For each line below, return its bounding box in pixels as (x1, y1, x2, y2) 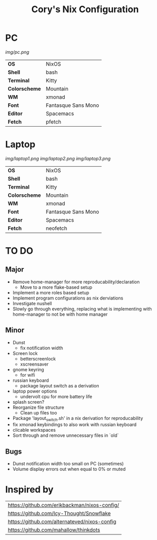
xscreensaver (20, 361, 49, 367)
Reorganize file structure (12, 404, 64, 410)
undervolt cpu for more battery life (20, 393, 93, 400)
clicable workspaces (12, 427, 56, 433)
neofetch (46, 225, 67, 232)
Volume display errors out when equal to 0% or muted (12, 466, 126, 472)
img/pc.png (5, 49, 29, 55)
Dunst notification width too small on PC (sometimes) (12, 461, 124, 467)
